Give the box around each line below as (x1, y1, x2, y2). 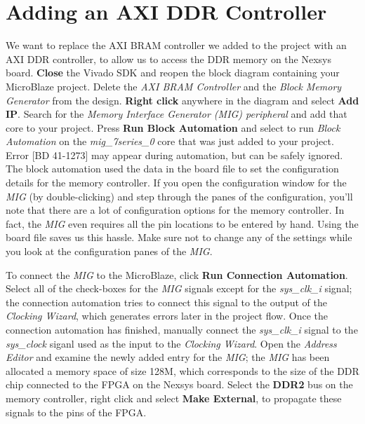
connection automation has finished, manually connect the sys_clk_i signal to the (6, 322, 358, 336)
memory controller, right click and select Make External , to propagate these (6, 390, 342, 405)
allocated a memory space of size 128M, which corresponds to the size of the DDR (6, 363, 359, 378)
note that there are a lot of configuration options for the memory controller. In (6, 203, 345, 217)
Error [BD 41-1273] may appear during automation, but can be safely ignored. (6, 147, 343, 162)
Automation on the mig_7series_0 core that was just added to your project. (6, 134, 334, 149)
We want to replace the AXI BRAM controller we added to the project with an (6, 38, 347, 53)
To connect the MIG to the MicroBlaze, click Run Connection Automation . (6, 267, 348, 282)
